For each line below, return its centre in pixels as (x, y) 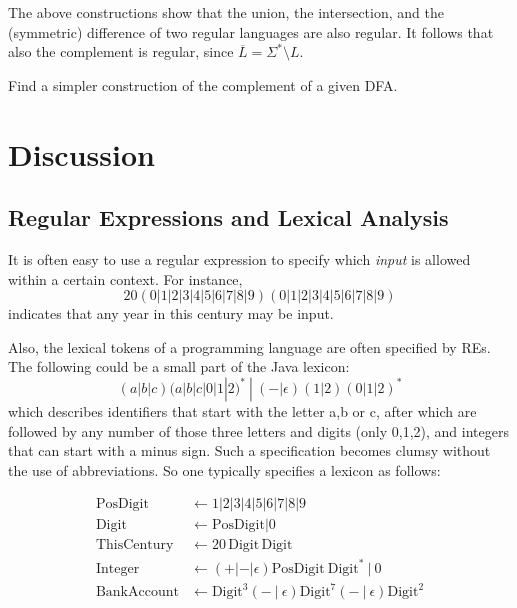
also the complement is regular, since (121, 51)
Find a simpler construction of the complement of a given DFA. (203, 84)
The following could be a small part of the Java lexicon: (179, 366)
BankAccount (137, 592)
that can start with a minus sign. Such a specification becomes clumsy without (249, 450)
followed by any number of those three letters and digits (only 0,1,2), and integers (258, 430)
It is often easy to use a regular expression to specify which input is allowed (239, 258)
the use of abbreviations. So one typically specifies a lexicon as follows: (224, 469)
